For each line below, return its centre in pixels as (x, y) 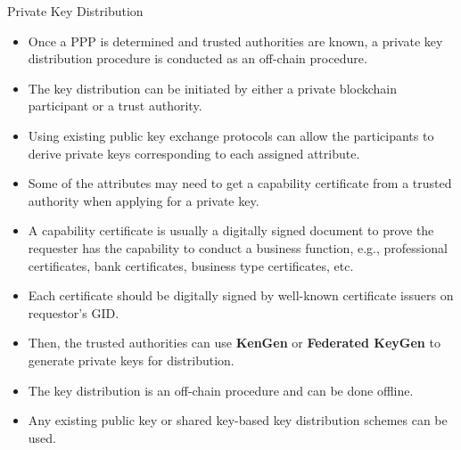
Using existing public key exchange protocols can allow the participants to (231, 135)
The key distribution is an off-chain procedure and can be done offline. (221, 390)
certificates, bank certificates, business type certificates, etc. (191, 265)
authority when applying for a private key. (144, 200)
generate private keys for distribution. (131, 360)
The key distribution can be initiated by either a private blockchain (213, 88)
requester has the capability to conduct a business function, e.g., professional (238, 247)
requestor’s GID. (74, 312)
